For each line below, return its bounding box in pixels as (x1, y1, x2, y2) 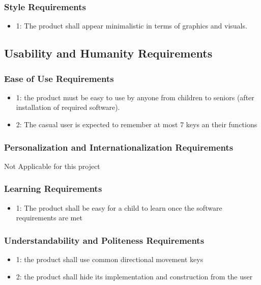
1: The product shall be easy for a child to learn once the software (16, 202, 222, 213)
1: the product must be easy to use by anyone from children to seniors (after (16, 92, 254, 102)
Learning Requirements (4, 182, 102, 195)
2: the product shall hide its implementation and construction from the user (16, 271, 253, 281)
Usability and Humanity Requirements (4, 45, 213, 61)
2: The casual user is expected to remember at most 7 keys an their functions (16, 119, 257, 129)
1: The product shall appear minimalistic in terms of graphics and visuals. (16, 20, 247, 31)
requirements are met (16, 212, 82, 223)
